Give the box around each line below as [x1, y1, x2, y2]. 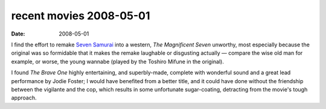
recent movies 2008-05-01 [11, 9, 150, 22]
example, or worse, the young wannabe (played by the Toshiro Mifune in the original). [11, 58, 225, 65]
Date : [11, 30, 25, 37]
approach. [11, 94, 37, 102]
